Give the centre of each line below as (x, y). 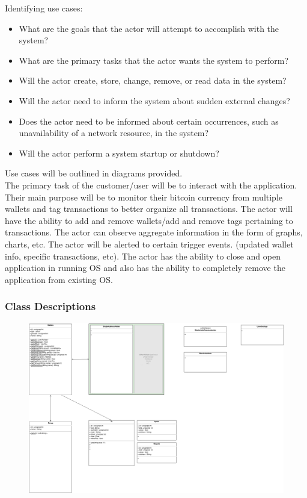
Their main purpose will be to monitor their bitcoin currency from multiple (144, 197)
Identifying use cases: (44, 8)
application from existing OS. (59, 279)
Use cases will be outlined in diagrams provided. (94, 173)
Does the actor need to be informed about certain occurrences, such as (149, 121)
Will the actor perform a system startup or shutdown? (119, 153)
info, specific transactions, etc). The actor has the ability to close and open (143, 256)
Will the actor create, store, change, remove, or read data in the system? (153, 80)
